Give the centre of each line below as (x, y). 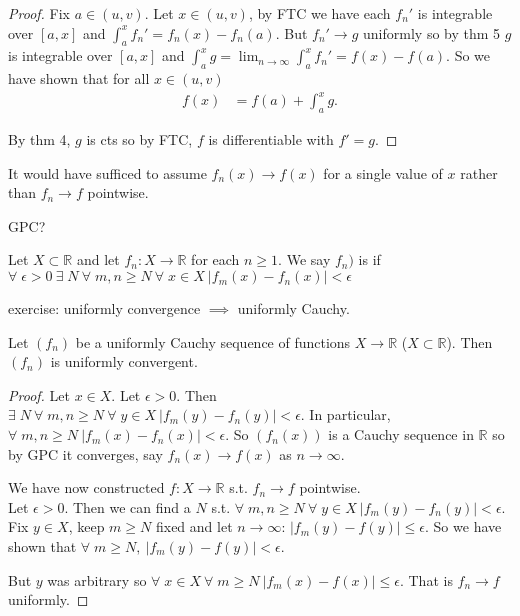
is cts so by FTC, (139, 139)
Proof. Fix (39, 13)
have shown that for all (79, 78)
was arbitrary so (97, 579)
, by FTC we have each (319, 13)
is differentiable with (271, 139)
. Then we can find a (127, 506)
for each (215, 259)
